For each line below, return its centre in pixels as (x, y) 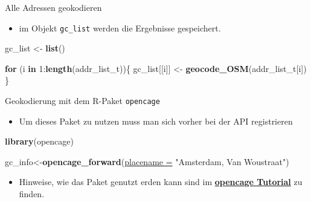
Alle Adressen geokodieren (53, 7)
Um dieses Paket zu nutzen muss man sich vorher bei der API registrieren (156, 121)
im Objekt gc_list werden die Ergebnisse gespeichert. (120, 28)
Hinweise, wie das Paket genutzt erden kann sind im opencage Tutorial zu (161, 182)
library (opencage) (39, 141)
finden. (32, 194)
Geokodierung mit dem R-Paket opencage (82, 101)
